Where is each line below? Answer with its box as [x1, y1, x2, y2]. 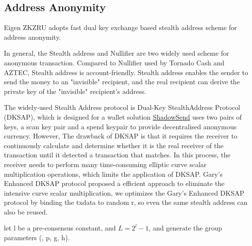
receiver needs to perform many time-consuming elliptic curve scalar [4, 159, 207, 169]
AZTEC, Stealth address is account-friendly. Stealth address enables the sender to [4, 67, 248, 77]
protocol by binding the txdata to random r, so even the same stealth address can [4, 197, 248, 207]
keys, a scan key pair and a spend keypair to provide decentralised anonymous [4, 121, 237, 131]
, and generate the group [149, 223, 222, 233]
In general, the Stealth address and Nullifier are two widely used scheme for [4, 48, 229, 58]
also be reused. [4, 206, 48, 216]
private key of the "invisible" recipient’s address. [4, 86, 147, 96]
